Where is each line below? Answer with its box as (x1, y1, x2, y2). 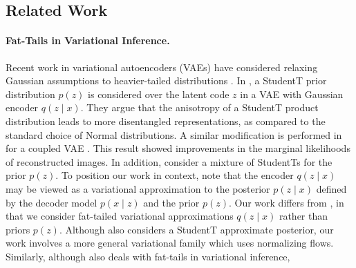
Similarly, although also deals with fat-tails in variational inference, (6, 249, 290, 263)
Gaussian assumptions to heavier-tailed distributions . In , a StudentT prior (6, 73, 327, 88)
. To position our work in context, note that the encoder (55, 168, 294, 182)
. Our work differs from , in (228, 195, 344, 209)
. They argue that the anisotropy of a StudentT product (80, 100, 319, 115)
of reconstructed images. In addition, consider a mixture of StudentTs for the (6, 154, 332, 169)
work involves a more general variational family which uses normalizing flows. (6, 236, 334, 250)
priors (6, 222, 30, 236)
